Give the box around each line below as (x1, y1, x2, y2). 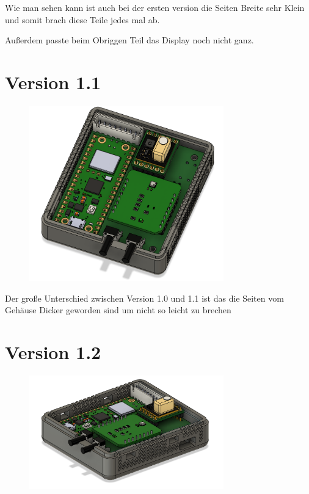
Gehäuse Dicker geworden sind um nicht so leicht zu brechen (5, 303, 231, 316)
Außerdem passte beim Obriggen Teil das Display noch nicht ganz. (5, 34, 254, 46)
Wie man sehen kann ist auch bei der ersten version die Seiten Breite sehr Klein (5, 1, 305, 13)
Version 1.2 (5, 340, 101, 365)
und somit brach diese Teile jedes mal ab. (5, 13, 160, 26)
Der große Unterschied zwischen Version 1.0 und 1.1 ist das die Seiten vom (5, 291, 284, 304)
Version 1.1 (5, 69, 101, 94)
